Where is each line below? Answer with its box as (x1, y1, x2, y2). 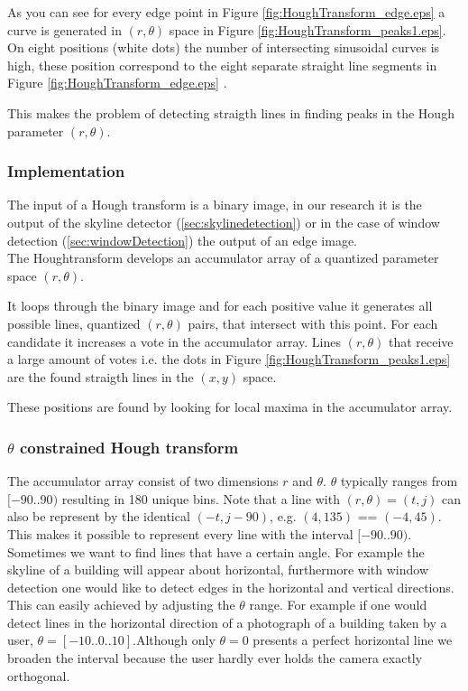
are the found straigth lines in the (7, 367, 194, 386)
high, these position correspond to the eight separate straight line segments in (7, 55, 437, 74)
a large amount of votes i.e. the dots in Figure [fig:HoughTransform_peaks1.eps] (7, 350, 451, 369)
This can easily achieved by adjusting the (7, 595, 235, 614)
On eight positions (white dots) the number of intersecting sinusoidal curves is (7, 38, 440, 57)
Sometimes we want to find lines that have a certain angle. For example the (7, 542, 425, 561)
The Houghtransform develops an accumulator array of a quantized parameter (7, 248, 439, 267)
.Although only (132, 630, 216, 649)
